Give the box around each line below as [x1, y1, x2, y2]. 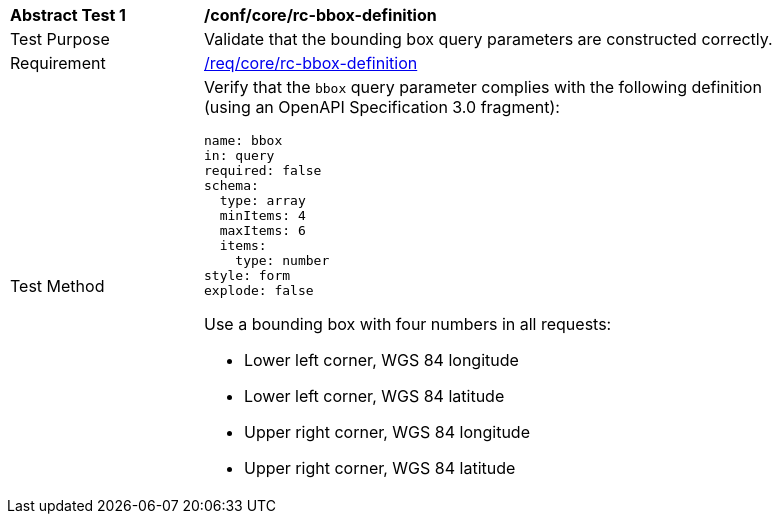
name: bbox [204, 133, 283, 148]
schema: [204, 178, 259, 193]
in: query [204, 148, 275, 163]
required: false [204, 163, 322, 178]
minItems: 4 [219, 208, 306, 223]
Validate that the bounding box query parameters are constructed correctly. [204, 29, 773, 49]
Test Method [10, 275, 105, 296]
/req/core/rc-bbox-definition [204, 53, 418, 73]
